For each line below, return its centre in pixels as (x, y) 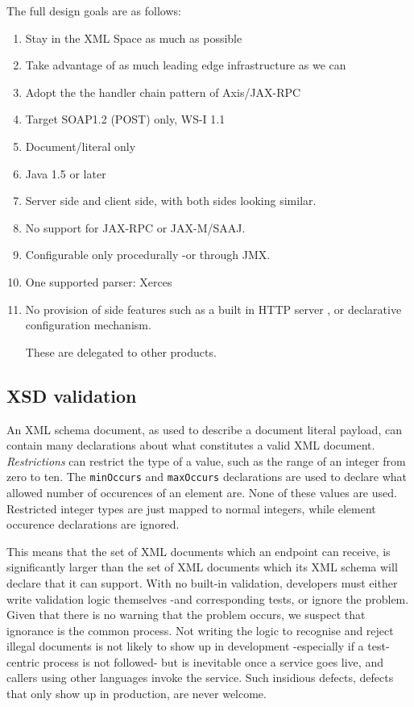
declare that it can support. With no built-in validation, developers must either (202, 582)
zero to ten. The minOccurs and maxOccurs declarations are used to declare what (207, 477)
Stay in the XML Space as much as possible (134, 38)
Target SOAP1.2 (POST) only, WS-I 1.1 (125, 119)
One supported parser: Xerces (99, 281)
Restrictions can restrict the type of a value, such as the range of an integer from (206, 460)
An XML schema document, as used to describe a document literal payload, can (204, 429)
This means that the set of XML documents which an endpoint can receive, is (199, 551)
